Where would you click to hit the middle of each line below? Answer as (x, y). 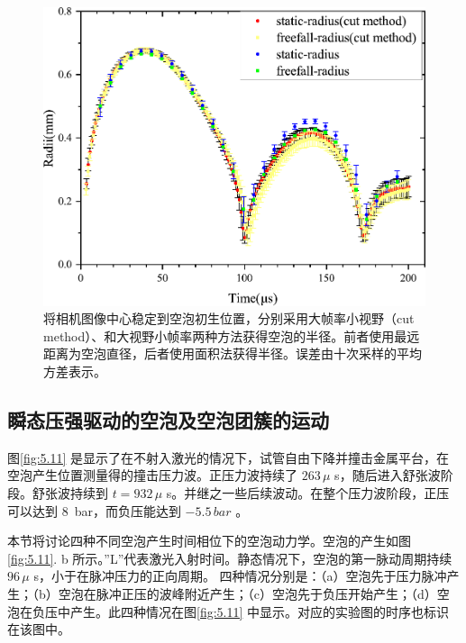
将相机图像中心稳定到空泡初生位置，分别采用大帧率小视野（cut (229, 318)
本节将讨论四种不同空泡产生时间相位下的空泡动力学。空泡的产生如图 (209, 541)
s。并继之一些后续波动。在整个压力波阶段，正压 (308, 492)
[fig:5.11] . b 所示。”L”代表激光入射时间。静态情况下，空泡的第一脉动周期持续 (230, 558)
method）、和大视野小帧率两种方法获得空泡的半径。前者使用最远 (232, 335)
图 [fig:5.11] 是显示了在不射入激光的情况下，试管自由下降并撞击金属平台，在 (228, 457)
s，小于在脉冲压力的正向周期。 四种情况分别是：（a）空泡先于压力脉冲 (240, 576)
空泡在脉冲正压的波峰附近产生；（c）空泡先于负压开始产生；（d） (247, 593)
